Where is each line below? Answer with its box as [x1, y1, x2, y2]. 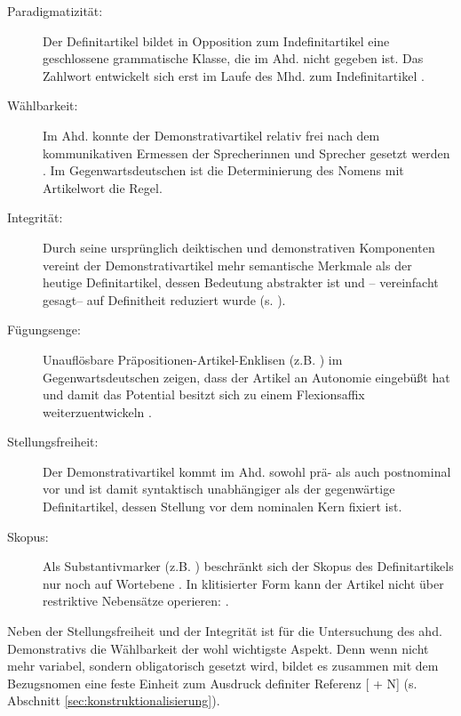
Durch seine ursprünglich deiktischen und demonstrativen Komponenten [43, 237, 435, 256]
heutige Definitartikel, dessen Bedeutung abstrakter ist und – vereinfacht [43, 273, 439, 292]
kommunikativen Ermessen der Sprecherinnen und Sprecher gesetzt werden [43, 143, 450, 162]
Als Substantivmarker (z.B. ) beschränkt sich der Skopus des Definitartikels [43, 557, 454, 575]
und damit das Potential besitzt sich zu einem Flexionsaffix [43, 385, 365, 404]
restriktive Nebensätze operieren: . [43, 591, 229, 610]
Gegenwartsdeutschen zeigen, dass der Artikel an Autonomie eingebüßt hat [43, 367, 450, 386]
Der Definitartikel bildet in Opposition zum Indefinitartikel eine [43, 31, 390, 50]
